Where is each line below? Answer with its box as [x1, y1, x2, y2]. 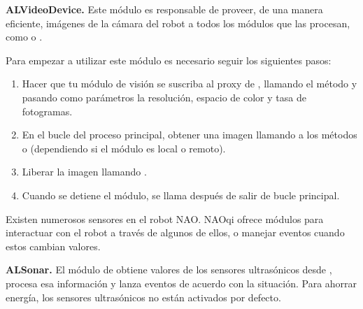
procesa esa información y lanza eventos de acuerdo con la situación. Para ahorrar [6, 275, 357, 290]
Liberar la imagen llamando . [22, 164, 147, 179]
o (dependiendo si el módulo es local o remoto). [22, 141, 226, 155]
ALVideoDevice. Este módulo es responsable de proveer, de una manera [6, 2, 323, 16]
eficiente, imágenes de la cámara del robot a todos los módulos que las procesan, [6, 15, 350, 30]
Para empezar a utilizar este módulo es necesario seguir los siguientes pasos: [6, 52, 332, 67]
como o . [6, 29, 43, 44]
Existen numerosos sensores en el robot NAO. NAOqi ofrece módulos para [6, 211, 324, 226]
